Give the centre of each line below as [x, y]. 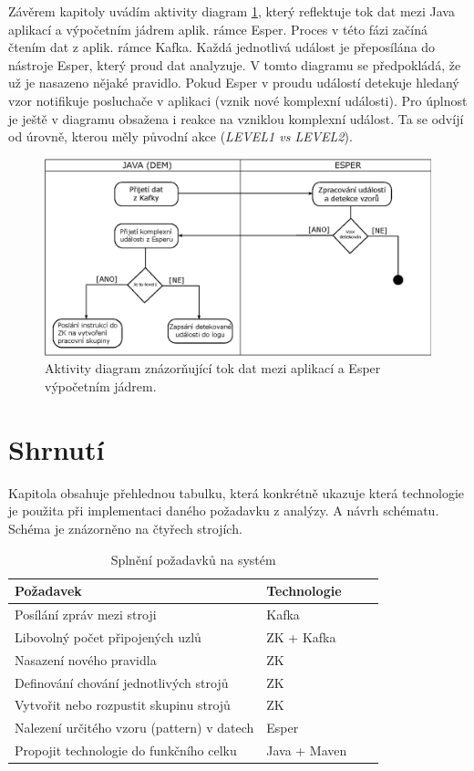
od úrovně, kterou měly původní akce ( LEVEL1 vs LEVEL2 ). [180, 136]
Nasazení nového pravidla [86, 659]
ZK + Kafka [301, 636]
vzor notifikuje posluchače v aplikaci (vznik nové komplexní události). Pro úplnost [238, 100]
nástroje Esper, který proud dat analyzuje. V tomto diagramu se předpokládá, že [235, 64]
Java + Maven [307, 750]
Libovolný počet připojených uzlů [108, 636]
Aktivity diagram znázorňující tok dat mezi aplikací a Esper [213, 368]
